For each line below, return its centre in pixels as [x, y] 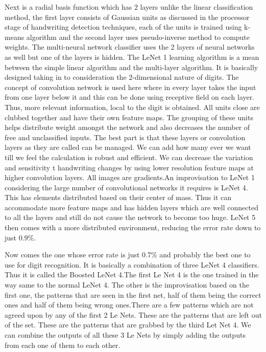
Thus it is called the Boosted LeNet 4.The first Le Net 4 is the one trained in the [132, 274]
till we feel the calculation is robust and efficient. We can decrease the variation [129, 157]
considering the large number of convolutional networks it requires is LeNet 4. [126, 187]
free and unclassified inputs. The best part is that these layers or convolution [125, 137]
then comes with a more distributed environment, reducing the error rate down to [133, 227]
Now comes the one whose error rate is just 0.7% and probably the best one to [128, 255]
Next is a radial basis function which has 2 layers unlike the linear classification [129, 7]
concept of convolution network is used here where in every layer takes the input [130, 87]
